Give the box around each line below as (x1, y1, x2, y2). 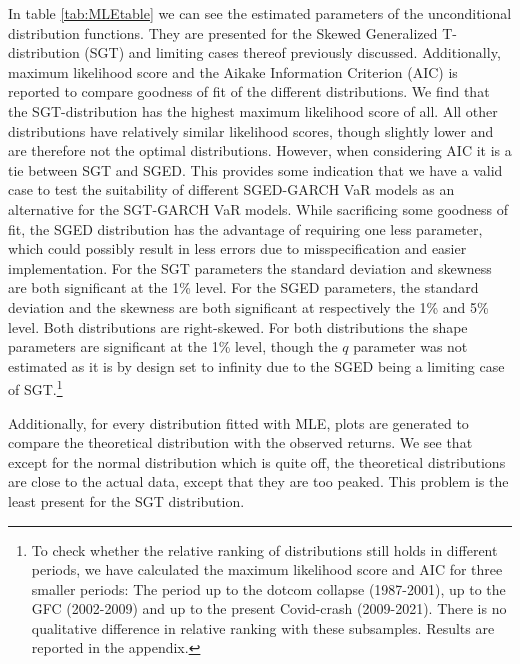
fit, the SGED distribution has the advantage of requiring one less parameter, (8, 218, 483, 239)
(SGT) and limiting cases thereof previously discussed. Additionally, (84, 42, 501, 63)
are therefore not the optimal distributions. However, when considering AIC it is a (8, 140, 512, 161)
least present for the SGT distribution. (8, 490, 245, 511)
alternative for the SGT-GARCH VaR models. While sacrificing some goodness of (8, 198, 509, 219)
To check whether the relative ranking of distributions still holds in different (31, 539, 498, 560)
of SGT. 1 (8, 376, 63, 399)
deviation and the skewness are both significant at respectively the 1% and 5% (8, 296, 489, 317)
